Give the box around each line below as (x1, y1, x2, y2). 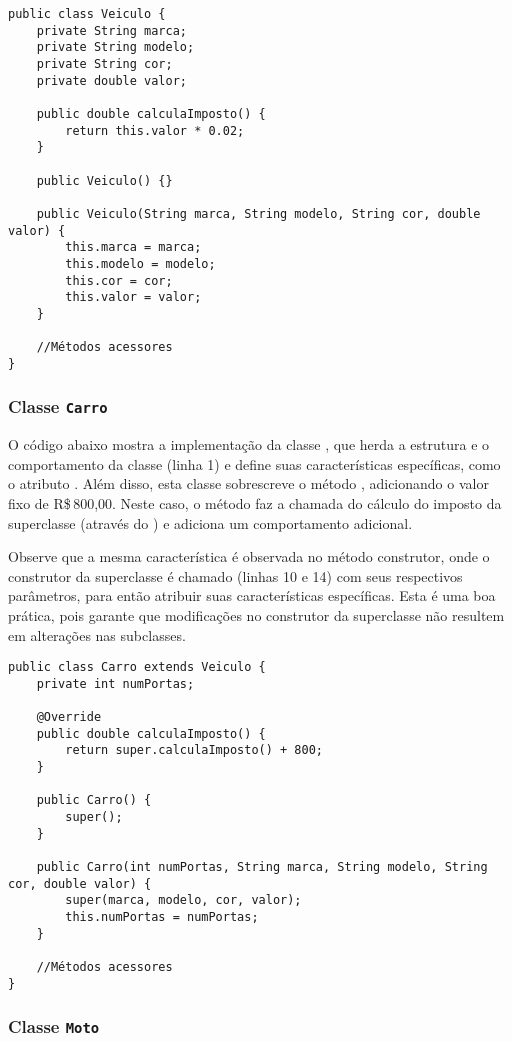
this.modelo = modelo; (65, 256, 216, 271)
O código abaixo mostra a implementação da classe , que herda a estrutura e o (8, 434, 490, 455)
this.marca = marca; (65, 240, 202, 255)
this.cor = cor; (65, 273, 173, 288)
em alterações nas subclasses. (8, 624, 186, 645)
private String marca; (36, 23, 187, 38)
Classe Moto (8, 1014, 100, 1039)
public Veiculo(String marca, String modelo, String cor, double (36, 206, 481, 221)
